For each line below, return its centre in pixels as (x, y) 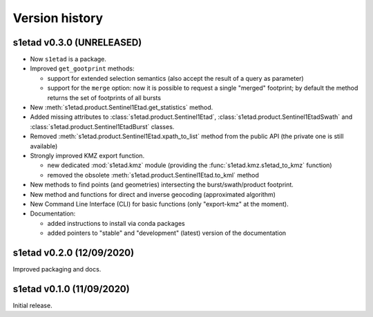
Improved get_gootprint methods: (82, 68)
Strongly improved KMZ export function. (87, 155)
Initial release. (32, 305)
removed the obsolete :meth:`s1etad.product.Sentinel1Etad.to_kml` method (153, 175)
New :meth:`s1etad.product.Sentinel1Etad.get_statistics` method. (122, 108)
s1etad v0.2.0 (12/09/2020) (74, 252)
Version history (58, 18)
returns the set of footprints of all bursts (104, 97)
